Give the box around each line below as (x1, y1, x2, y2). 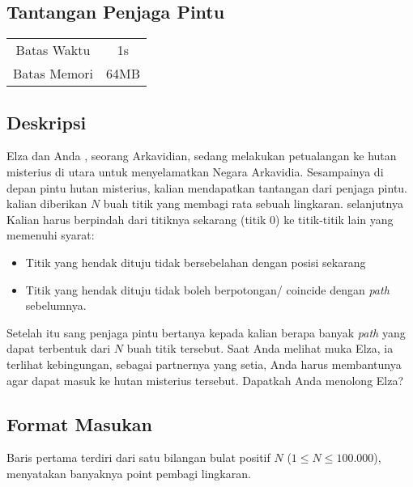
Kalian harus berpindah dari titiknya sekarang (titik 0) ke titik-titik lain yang (6, 210, 394, 227)
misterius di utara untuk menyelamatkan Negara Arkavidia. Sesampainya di (6, 163, 384, 180)
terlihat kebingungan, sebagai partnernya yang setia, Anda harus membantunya (6, 355, 402, 372)
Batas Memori (13, 64, 94, 83)
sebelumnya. (25, 297, 87, 314)
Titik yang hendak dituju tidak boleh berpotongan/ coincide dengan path (25, 281, 390, 298)
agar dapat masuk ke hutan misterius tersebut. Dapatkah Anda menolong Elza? (6, 371, 404, 388)
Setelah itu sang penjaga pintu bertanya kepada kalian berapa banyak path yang (6, 324, 406, 341)
